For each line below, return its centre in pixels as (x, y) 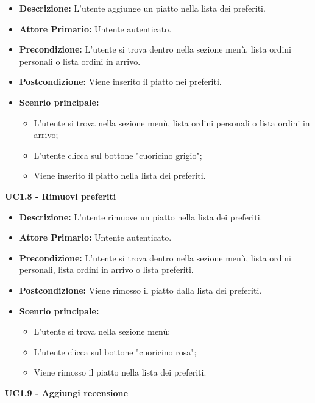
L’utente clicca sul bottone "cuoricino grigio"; (118, 155)
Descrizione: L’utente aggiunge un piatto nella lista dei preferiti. (142, 8)
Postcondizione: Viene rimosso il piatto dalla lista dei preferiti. (140, 290)
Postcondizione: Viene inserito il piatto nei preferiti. (120, 82)
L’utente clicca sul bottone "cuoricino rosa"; (115, 351)
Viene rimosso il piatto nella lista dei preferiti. (120, 372)
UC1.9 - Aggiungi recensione (66, 392)
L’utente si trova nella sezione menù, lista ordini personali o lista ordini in (172, 122)
